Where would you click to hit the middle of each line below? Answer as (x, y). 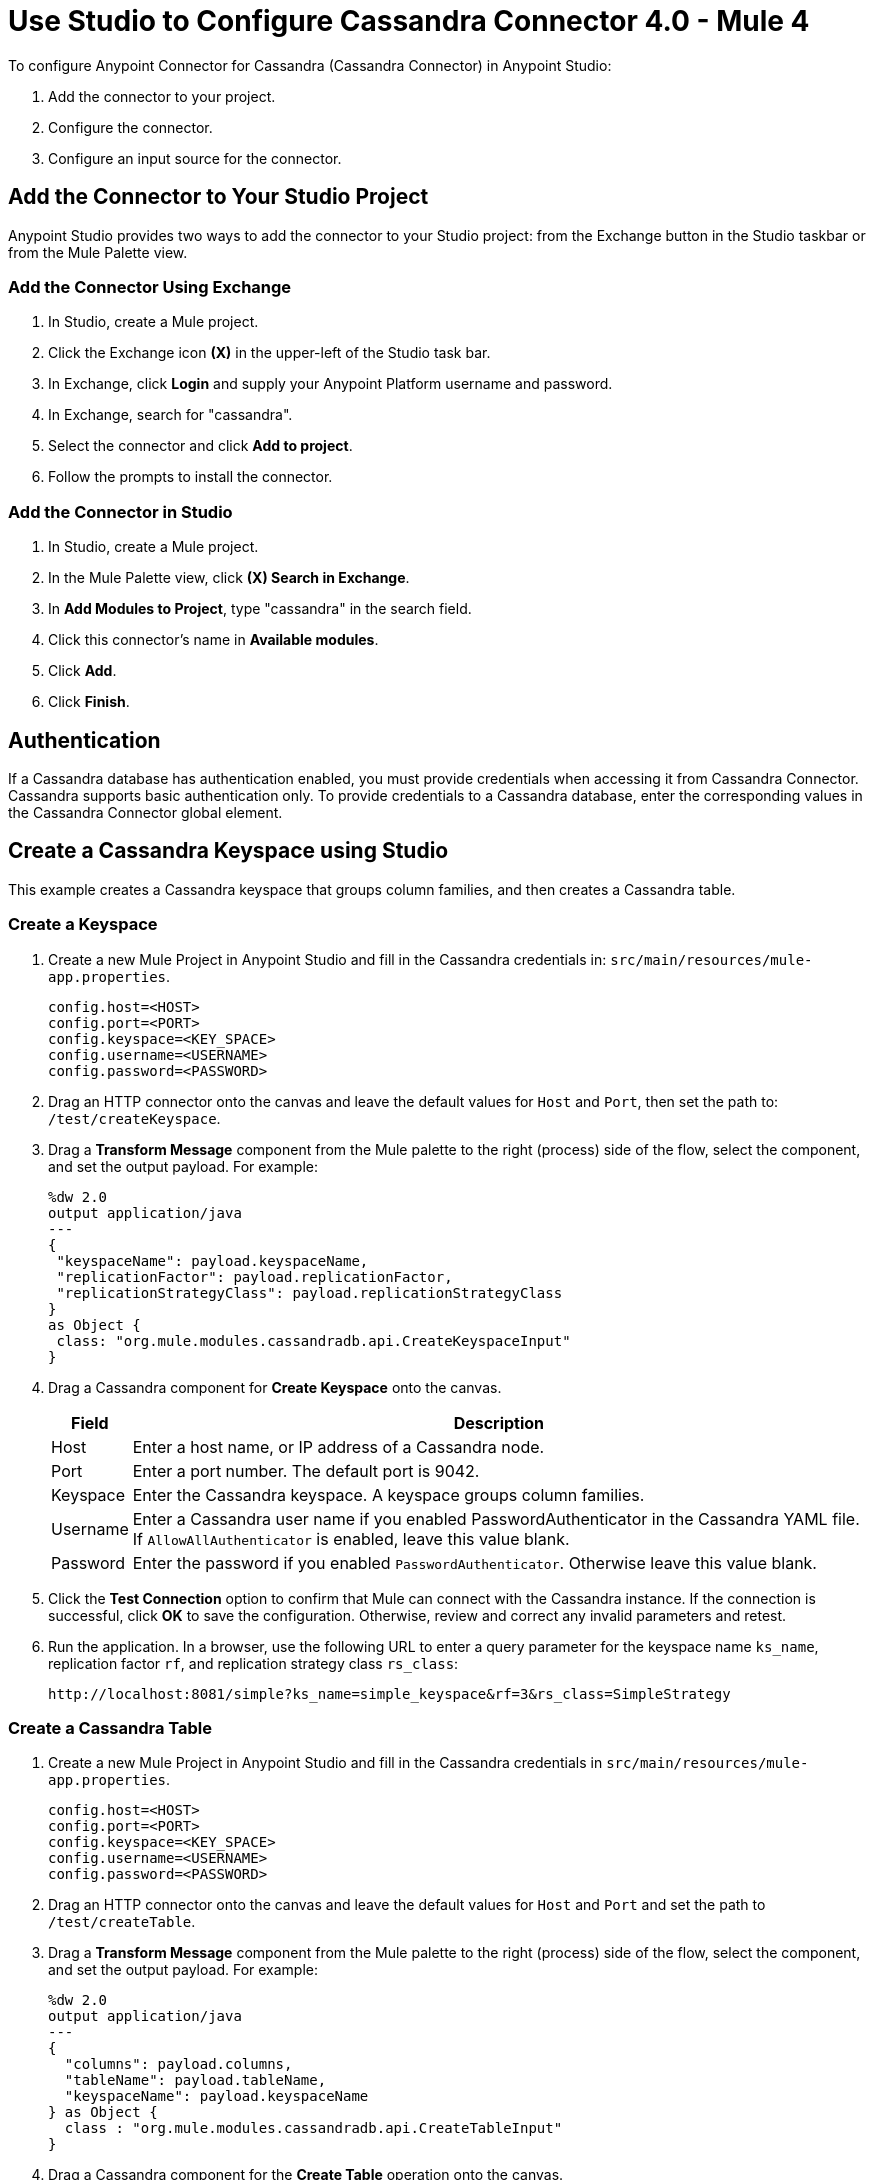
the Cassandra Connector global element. (145, 812)
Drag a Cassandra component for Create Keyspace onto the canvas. (275, 1387)
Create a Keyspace (83, 924)
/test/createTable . (122, 1922)
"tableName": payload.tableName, (195, 2080)
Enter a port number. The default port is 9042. (306, 1470)
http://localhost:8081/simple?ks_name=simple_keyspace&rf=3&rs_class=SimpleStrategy (389, 1693)
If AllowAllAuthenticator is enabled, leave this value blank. (351, 1538)
